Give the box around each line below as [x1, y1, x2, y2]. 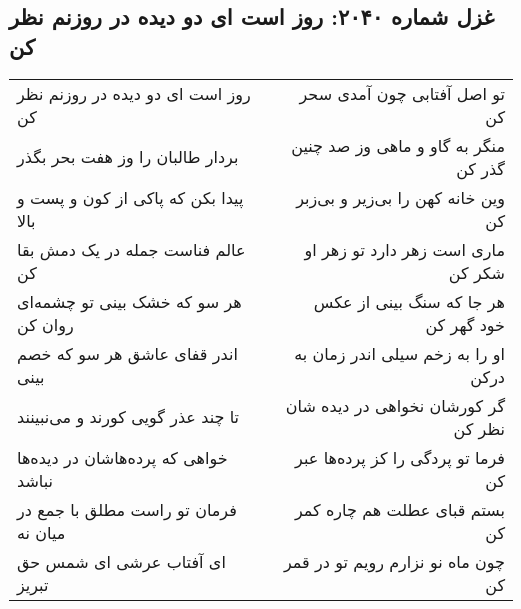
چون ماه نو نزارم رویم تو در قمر [284, 549, 505, 573]
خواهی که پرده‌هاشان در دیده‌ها [17, 445, 228, 469]
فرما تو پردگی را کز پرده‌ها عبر [295, 445, 505, 469]
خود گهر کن [425, 312, 505, 336]
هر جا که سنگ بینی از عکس [313, 289, 505, 313]
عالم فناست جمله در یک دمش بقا [17, 237, 246, 261]
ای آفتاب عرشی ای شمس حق [17, 549, 226, 573]
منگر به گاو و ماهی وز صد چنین [291, 133, 505, 157]
